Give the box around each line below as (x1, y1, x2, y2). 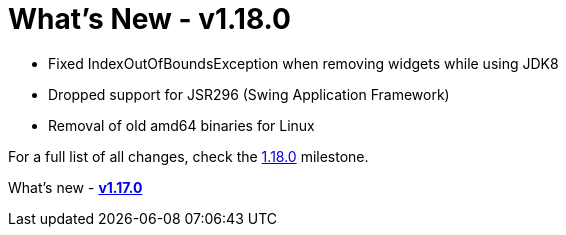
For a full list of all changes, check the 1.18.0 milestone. (8, 147, 369, 165)
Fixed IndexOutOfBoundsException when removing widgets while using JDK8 (48, 54, 559, 72)
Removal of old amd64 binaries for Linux (48, 116, 315, 134)
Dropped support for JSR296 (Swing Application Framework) (48, 85, 450, 103)
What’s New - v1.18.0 (8, 2, 291, 36)
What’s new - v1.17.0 (8, 178, 143, 196)
